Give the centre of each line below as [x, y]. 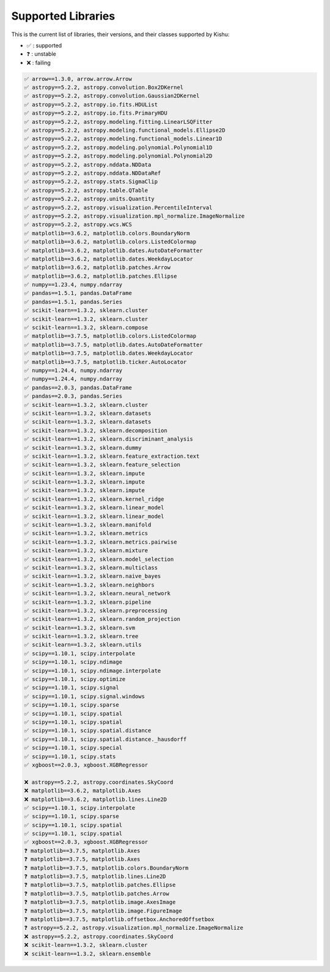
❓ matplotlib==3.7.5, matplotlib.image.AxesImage [100, 902]
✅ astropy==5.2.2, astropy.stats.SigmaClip [91, 182]
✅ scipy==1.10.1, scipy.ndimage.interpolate [93, 670]
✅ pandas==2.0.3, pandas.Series [73, 396]
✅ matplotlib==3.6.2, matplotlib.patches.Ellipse [101, 276]
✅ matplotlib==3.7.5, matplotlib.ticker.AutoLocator [105, 362]
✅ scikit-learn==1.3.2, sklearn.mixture [86, 551]
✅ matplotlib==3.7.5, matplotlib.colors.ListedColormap [110, 336]
